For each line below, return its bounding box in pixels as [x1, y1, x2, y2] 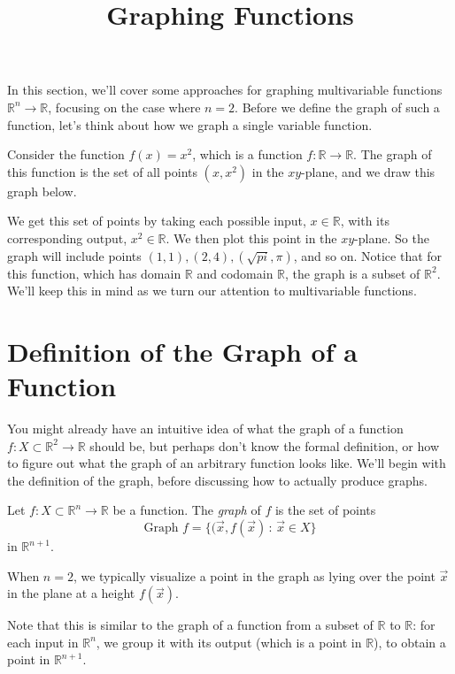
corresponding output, [7, 228, 127, 247]
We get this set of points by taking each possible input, [7, 211, 306, 230]
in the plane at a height [7, 584, 135, 602]
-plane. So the [354, 228, 429, 247]
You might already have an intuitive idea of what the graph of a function [7, 419, 404, 438]
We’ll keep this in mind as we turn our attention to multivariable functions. [7, 281, 417, 300]
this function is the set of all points [7, 162, 197, 180]
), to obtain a [374, 632, 446, 651]
